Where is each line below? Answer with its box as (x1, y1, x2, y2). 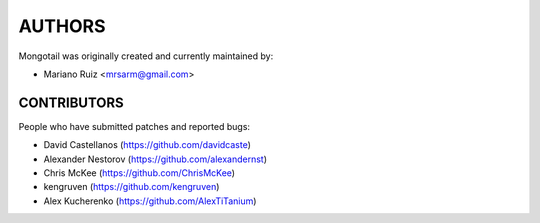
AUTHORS (18, 15, 106, 37)
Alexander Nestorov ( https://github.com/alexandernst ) (43, 153, 268, 165)
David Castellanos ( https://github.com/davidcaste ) (43, 139, 252, 151)
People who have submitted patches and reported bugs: (18, 120, 250, 132)
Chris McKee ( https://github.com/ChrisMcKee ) (43, 167, 235, 179)
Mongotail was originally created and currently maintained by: (18, 50, 274, 62)
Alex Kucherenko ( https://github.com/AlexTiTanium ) (43, 195, 257, 207)
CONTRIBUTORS (18, 94, 124, 111)
